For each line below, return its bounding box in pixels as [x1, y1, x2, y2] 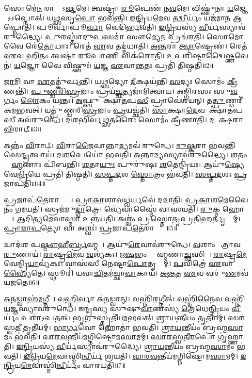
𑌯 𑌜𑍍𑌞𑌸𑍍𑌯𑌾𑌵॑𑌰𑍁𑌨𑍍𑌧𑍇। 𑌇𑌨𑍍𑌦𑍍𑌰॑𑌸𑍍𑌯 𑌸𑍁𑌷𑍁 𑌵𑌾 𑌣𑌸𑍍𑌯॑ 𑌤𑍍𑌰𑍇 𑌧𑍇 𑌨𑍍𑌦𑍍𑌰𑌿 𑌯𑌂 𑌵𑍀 [4, 303, 241, 313]
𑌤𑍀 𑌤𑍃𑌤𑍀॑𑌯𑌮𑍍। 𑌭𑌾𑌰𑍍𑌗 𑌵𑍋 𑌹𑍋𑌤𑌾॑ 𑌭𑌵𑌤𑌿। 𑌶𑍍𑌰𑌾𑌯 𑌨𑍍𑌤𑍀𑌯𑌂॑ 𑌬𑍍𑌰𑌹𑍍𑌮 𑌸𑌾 [15, 322, 244, 332]
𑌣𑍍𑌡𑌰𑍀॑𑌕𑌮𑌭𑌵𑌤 [225, 95, 243, 105]
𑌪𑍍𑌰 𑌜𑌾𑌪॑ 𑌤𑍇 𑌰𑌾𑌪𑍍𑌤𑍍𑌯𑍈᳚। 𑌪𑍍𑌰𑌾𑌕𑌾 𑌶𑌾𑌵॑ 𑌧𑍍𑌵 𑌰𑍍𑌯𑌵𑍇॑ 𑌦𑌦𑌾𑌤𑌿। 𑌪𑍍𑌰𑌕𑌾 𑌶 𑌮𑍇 [4, 194, 229, 204]
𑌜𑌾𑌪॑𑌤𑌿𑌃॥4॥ [4, 178, 46, 188]
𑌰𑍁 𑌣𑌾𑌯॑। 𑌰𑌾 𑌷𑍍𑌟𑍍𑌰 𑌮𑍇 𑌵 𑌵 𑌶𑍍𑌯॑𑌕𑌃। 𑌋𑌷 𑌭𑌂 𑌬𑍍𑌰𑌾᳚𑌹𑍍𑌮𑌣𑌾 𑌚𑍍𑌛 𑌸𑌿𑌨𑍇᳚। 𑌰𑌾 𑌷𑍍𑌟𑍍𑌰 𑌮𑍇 [4, 248, 247, 259]
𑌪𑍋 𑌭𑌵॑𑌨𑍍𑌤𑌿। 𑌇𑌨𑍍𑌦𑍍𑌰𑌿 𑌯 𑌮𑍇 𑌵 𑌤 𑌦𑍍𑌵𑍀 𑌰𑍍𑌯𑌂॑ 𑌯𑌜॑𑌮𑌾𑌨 [75, 12, 231, 22]
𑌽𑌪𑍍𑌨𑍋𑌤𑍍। [4, 12, 45, 22]
